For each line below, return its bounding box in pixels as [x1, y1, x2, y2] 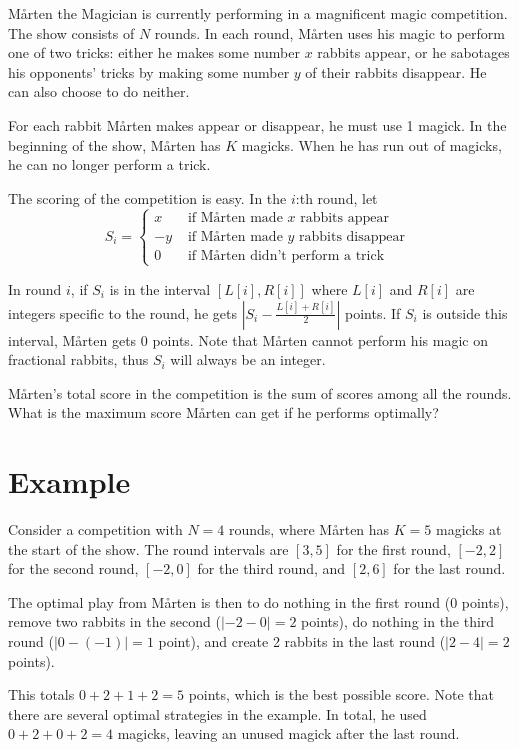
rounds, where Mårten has [228, 519, 390, 540]
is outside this [422, 302, 508, 323]
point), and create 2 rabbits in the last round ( [158, 631, 446, 651]
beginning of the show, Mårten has [8, 134, 221, 155]
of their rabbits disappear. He [305, 61, 487, 82]
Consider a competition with [8, 519, 183, 540]
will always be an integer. [170, 349, 326, 370]
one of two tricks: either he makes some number [8, 42, 300, 63]
